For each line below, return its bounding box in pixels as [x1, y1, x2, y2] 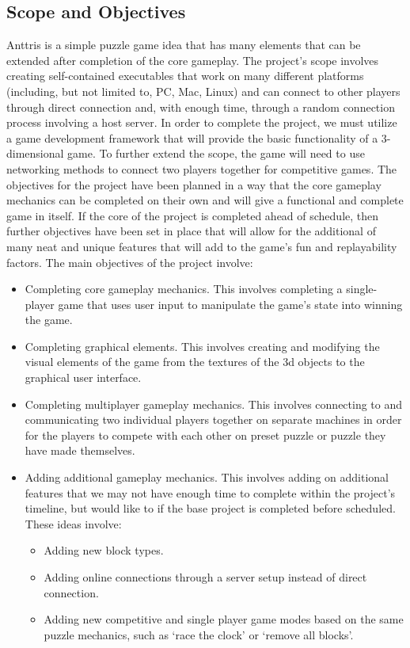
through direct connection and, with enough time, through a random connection [6, 98, 395, 115]
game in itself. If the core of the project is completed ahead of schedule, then [6, 207, 379, 223]
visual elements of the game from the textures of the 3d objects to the [25, 353, 365, 370]
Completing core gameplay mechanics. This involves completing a [25, 280, 343, 297]
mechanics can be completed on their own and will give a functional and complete [6, 192, 404, 208]
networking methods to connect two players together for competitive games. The [6, 160, 397, 177]
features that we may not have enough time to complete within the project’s [25, 484, 396, 501]
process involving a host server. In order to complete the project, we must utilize [6, 114, 397, 131]
